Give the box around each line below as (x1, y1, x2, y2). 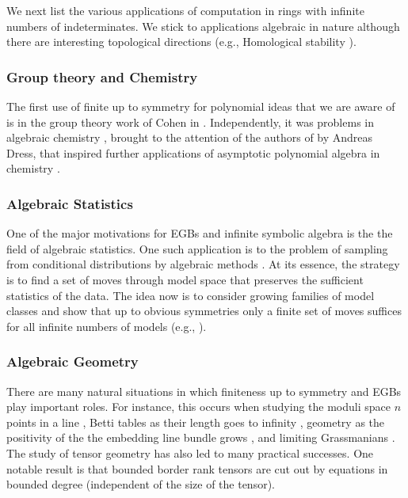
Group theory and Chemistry (6, 67, 198, 86)
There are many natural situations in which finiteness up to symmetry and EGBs (6, 382, 402, 399)
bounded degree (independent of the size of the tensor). (6, 476, 275, 492)
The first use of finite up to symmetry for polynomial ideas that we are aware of (6, 98, 395, 114)
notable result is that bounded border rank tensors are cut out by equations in (6, 460, 388, 477)
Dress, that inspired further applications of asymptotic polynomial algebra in (6, 144, 380, 161)
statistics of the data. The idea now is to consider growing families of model (6, 287, 375, 303)
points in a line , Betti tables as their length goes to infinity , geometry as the (6, 413, 385, 430)
